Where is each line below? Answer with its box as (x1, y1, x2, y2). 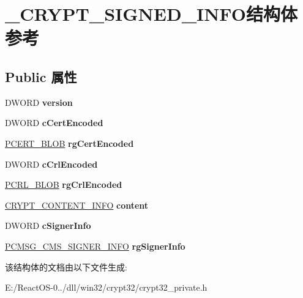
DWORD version (5, 95, 73, 108)
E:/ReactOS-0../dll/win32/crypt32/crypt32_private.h (5, 281, 208, 294)
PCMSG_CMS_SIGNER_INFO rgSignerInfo (5, 239, 185, 252)
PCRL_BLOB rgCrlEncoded (5, 178, 122, 191)
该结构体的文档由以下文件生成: (5, 260, 127, 273)
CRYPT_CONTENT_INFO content (5, 198, 149, 211)
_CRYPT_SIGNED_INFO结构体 (5, 1, 297, 26)
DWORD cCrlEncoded (5, 157, 98, 170)
